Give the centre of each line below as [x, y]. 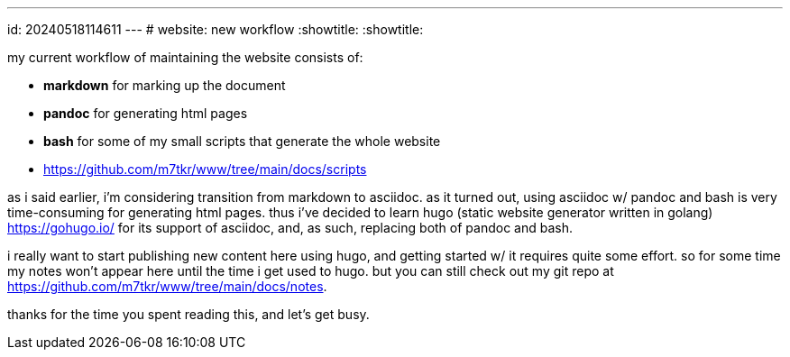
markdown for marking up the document [165, 85]
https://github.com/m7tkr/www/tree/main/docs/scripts [205, 169]
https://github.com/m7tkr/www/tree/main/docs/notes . [167, 286]
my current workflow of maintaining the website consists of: [185, 57]
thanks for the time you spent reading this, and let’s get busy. [188, 314]
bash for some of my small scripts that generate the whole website [242, 141]
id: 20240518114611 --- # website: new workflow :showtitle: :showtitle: [216, 29]
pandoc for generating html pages [146, 113]
